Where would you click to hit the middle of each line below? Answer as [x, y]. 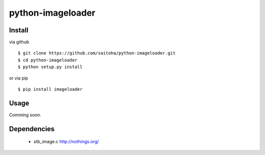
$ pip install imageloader [50, 89]
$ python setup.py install [50, 67]
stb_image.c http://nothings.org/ [66, 142]
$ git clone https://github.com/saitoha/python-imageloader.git [97, 53]
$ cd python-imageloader [48, 60]
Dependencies [32, 129]
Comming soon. [25, 115]
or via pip [19, 78]
